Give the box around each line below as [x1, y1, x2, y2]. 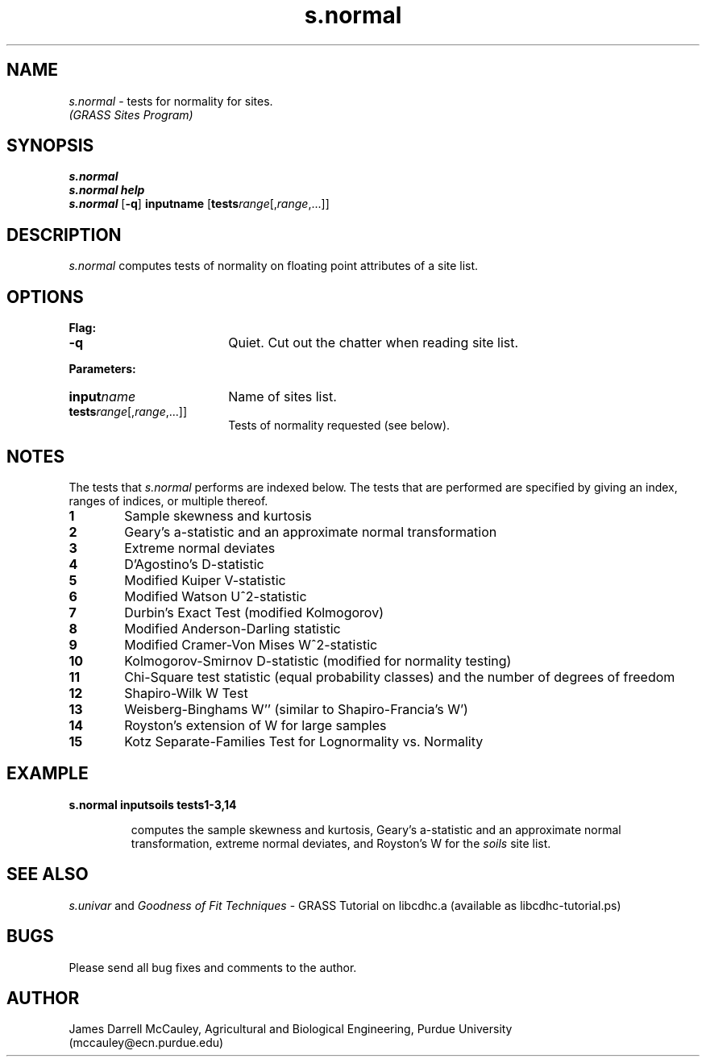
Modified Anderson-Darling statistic [124, 620, 341, 637]
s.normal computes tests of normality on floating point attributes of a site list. [69, 259, 479, 273]
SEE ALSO [6, 864, 89, 885]
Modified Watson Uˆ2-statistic [124, 588, 307, 604]
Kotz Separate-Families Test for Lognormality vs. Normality [124, 733, 484, 749]
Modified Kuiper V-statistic [124, 571, 286, 588]
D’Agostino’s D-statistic [124, 555, 264, 572]
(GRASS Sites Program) [69, 107, 193, 122]
